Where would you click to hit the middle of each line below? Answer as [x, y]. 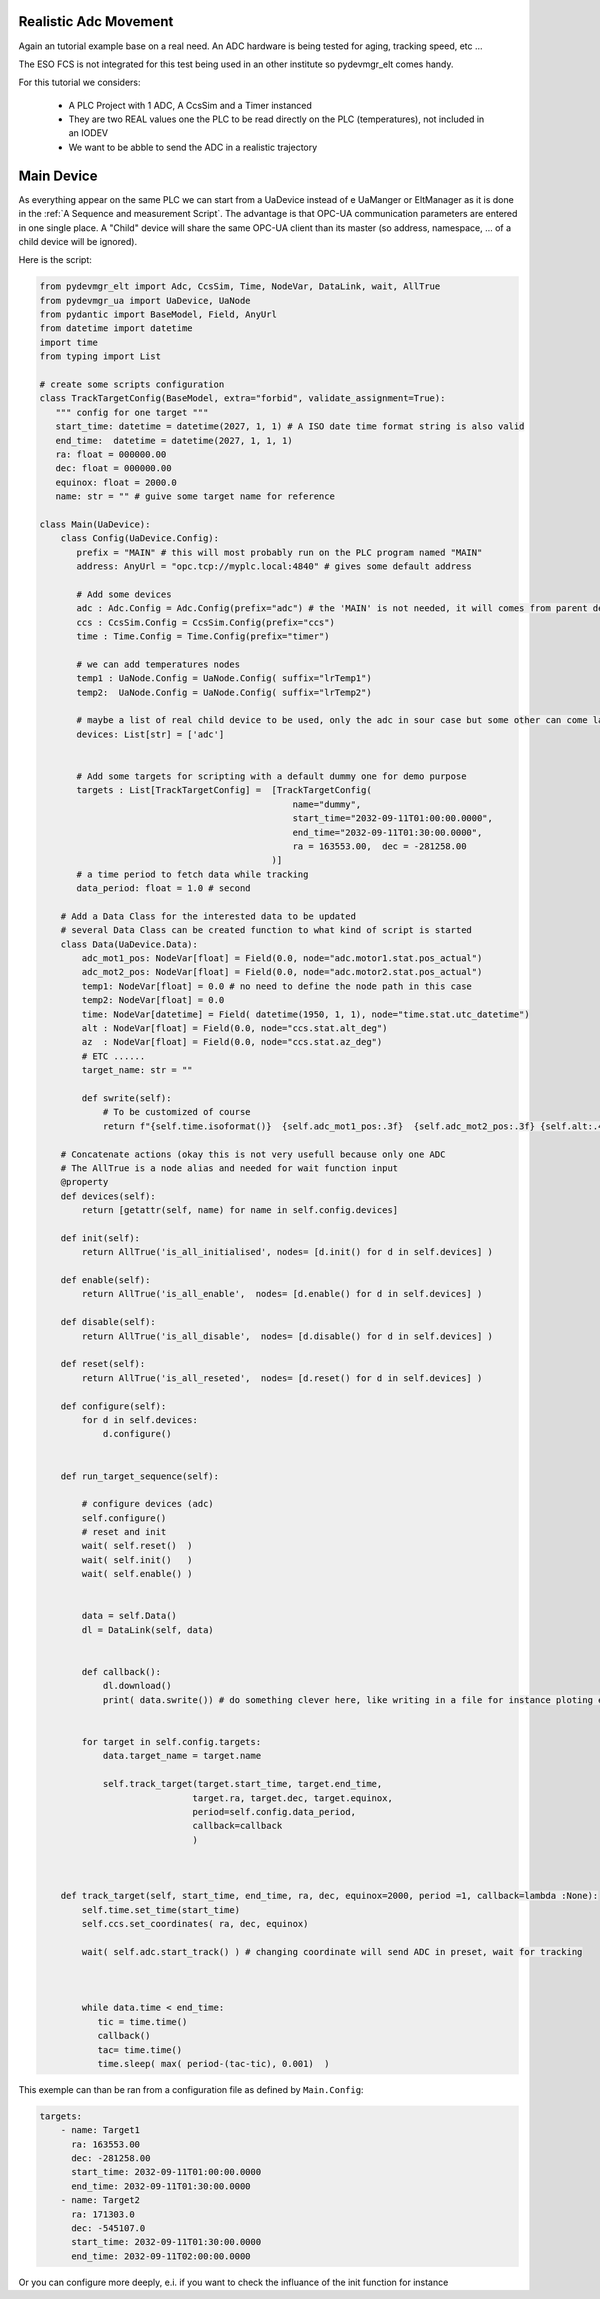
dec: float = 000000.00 [113, 468]
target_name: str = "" [137, 1070]
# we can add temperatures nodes [158, 664]
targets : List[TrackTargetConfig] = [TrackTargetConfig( [224, 790]
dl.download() [137, 1686]
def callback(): [121, 1671]
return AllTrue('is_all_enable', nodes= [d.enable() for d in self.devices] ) [282, 1294]
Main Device [58, 175]
